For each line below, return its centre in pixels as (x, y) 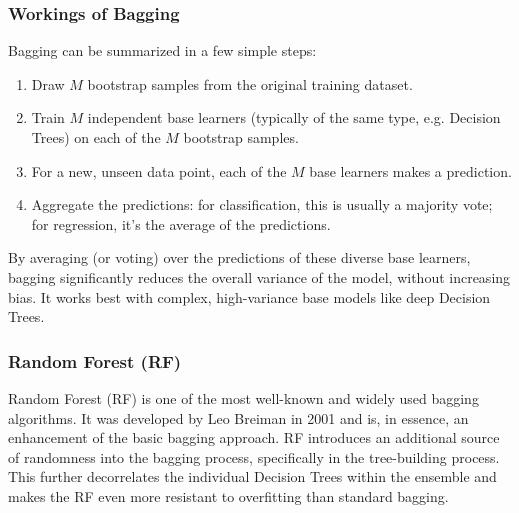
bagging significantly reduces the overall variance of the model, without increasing (259, 276)
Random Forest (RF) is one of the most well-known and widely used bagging (243, 397)
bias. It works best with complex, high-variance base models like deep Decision (249, 296)
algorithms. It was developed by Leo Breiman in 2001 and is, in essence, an (238, 417)
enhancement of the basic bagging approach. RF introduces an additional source (254, 437)
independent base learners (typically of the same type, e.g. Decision (294, 117)
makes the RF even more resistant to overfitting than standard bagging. (228, 495)
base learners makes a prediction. (410, 170)
